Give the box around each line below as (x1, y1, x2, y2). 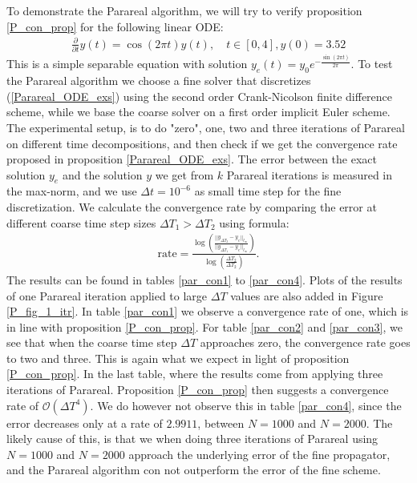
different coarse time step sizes (6, 214, 156, 231)
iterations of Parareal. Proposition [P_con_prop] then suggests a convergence (6, 381, 389, 398)
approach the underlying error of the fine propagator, (128, 445, 391, 462)
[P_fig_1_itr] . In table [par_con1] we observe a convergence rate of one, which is (6, 303, 409, 320)
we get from (155, 166, 214, 183)
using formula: (219, 214, 289, 231)
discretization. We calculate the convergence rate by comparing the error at (6, 199, 377, 215)
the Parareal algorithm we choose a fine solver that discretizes (6, 72, 311, 89)
